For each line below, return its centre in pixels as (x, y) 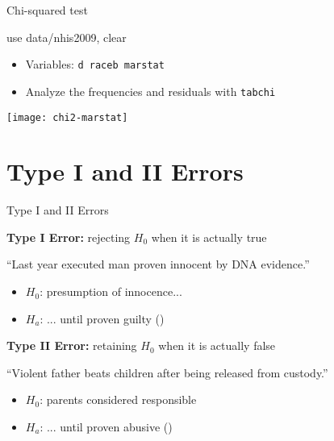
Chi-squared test (47, 10)
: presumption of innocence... (111, 291)
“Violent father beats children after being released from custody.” (167, 372)
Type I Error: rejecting (69, 237)
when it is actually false (217, 345)
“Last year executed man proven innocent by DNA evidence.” (158, 264)
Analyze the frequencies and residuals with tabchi (150, 91)
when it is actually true (209, 237)
